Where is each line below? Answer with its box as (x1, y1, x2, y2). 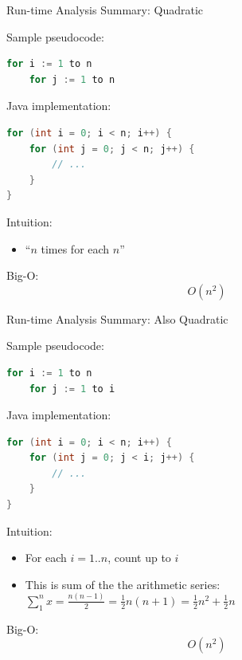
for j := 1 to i (29, 383, 115, 395)
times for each (41, 240, 110, 257)
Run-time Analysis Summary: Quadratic (6, 2, 204, 18)
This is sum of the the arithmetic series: (25, 576, 221, 592)
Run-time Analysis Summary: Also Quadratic (6, 310, 228, 327)
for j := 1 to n (29, 73, 115, 85)
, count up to (107, 549, 171, 566)
